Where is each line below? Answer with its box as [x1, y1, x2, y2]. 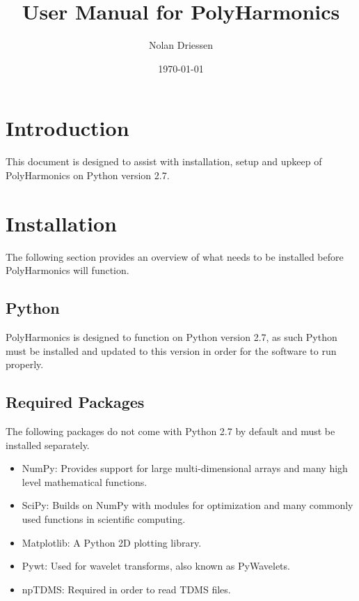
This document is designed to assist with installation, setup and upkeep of [6, 154, 322, 169]
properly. [6, 357, 44, 372]
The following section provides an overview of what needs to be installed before [6, 249, 344, 264]
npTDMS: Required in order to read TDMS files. [22, 581, 231, 596]
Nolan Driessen [148, 38, 214, 52]
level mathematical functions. [22, 474, 147, 489]
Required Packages [6, 391, 145, 413]
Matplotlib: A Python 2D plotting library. [22, 535, 202, 549]
